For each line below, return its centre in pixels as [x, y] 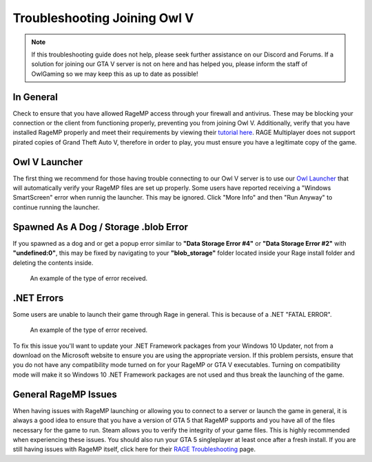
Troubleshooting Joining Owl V [103, 18]
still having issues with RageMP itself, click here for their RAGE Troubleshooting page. [134, 449]
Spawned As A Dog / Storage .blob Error [101, 227]
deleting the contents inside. [53, 262]
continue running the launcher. [56, 207]
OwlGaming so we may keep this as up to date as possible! [115, 74]
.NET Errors [38, 298]
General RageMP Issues [65, 394]
